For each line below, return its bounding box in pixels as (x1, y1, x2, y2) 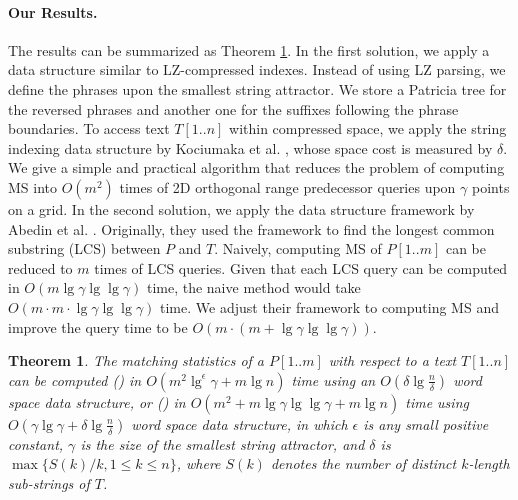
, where (176, 453, 221, 474)
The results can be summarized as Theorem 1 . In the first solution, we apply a (8, 39, 490, 60)
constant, (8, 433, 64, 454)
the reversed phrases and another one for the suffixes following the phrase (8, 98, 459, 119)
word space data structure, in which (131, 413, 348, 434)
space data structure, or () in (8, 391, 186, 412)
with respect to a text (328, 350, 457, 371)
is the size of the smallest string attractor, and (80, 433, 365, 454)
